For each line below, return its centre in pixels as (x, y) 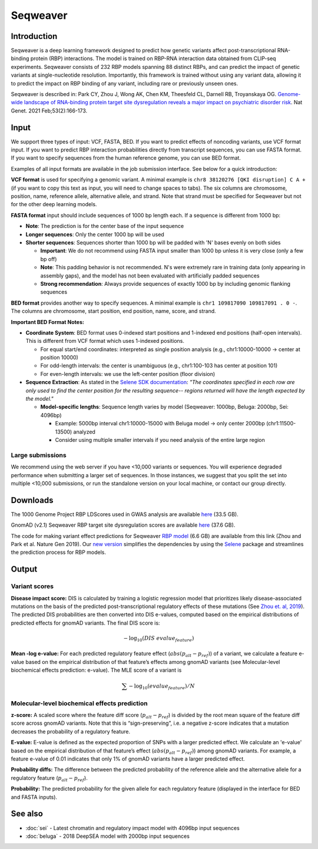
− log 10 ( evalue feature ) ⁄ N (162, 687)
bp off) (49, 259)
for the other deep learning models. (54, 204)
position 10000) (59, 358)
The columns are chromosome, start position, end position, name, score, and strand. (113, 311)
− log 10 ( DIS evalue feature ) (159, 639)
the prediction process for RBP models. (58, 552)
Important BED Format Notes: (48, 322)
